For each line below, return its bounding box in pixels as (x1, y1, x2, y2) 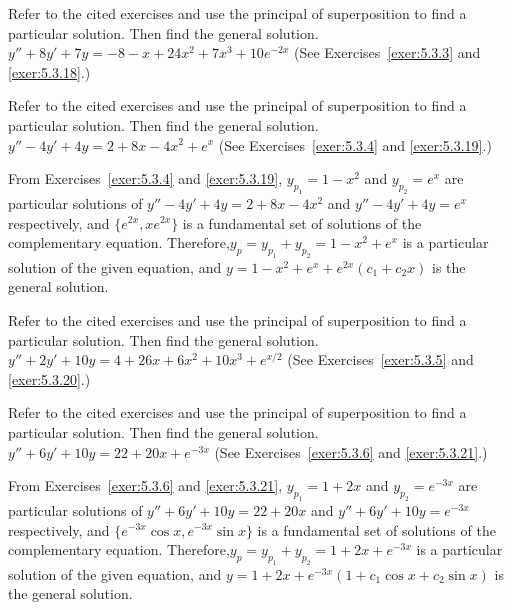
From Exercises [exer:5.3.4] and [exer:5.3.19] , (8, 168, 283, 189)
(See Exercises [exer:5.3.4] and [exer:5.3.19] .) (218, 134, 492, 155)
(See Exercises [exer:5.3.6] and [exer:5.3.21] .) (214, 441, 488, 462)
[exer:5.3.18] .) (8, 61, 91, 82)
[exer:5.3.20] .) (8, 368, 91, 389)
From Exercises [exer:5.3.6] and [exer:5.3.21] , (8, 475, 283, 496)
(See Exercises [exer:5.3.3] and (293, 42, 481, 63)
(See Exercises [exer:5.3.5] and (287, 349, 474, 370)
